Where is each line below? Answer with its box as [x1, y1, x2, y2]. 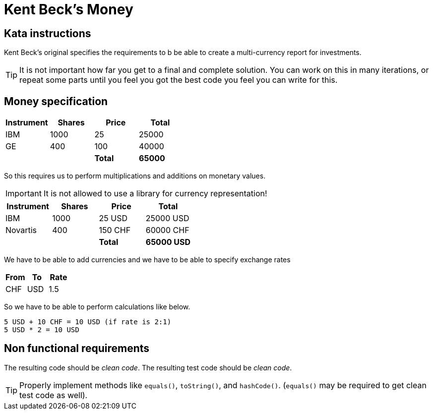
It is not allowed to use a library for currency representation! [43, 188, 267, 199]
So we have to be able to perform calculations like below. [4, 302, 190, 311]
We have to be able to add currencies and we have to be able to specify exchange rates [4, 255, 291, 264]
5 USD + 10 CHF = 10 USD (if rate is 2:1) [4, 318, 172, 326]
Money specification [4, 95, 108, 108]
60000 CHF [145, 225, 189, 236]
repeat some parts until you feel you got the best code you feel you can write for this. [19, 75, 338, 85]
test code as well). [19, 390, 88, 400]
